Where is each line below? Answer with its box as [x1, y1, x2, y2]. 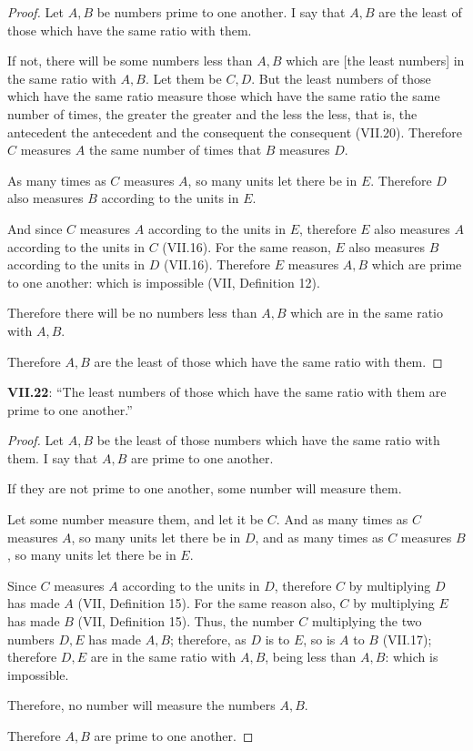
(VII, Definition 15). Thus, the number [77, 612, 295, 631]
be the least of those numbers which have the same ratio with [96, 431, 440, 450]
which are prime [371, 255, 462, 274]
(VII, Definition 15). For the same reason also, [77, 594, 336, 613]
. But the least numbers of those [251, 68, 431, 87]
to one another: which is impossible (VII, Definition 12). [7, 272, 320, 291]
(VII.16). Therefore [163, 255, 271, 274]
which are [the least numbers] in [286, 51, 465, 70]
